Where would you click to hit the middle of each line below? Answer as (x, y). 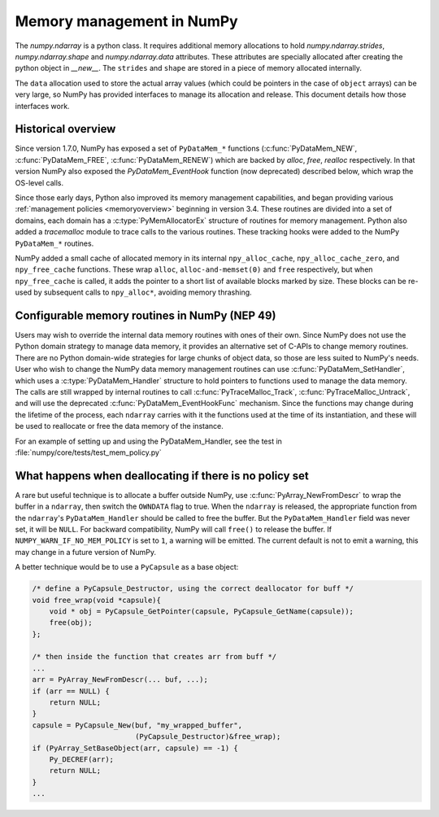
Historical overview (65, 129)
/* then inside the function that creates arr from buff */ (154, 657)
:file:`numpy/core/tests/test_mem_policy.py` (88, 452)
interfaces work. (42, 106)
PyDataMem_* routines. (54, 243)
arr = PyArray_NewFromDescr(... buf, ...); (120, 680)
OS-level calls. (39, 182)
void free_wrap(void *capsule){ (97, 600)
